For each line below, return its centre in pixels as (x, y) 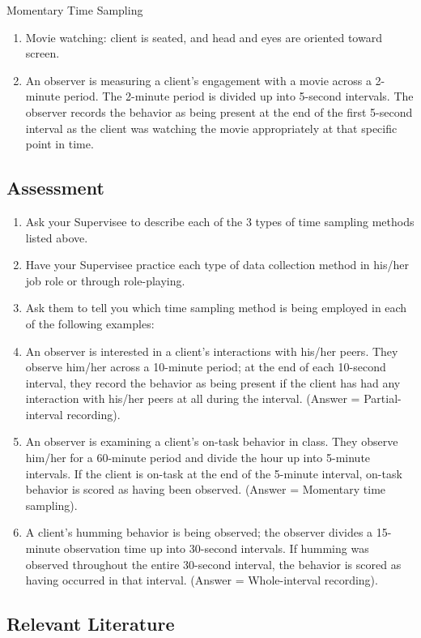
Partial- (383, 398)
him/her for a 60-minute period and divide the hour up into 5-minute (198, 458)
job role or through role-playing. (105, 280)
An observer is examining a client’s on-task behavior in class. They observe (212, 441)
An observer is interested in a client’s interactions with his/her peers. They (212, 351)
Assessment (55, 188)
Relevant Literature (91, 624)
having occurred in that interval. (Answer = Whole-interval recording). (202, 580)
